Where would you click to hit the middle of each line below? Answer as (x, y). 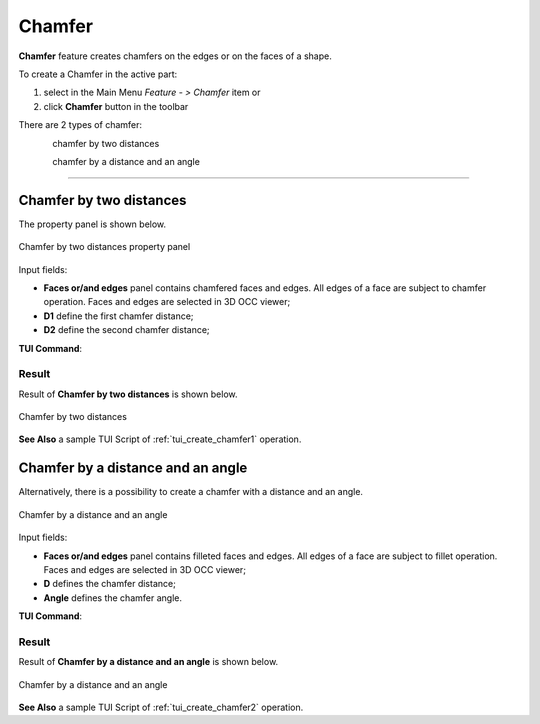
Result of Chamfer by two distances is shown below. (128, 394)
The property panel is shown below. (92, 224)
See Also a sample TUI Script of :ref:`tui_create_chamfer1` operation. (160, 439)
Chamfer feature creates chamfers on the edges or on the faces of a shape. (175, 56)
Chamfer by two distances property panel (104, 247)
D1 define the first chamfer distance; (118, 316)
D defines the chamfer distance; (110, 584)
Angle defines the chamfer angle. (112, 597)
